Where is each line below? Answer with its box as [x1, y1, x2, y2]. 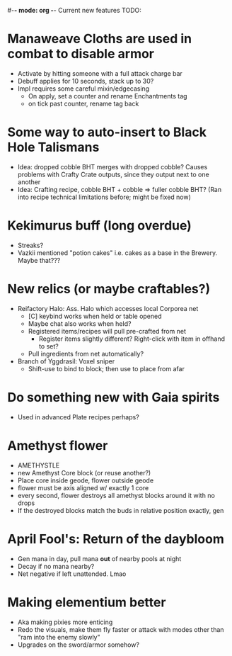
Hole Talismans [7, 140, 100, 155]
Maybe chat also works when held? [28, 319, 132, 328]
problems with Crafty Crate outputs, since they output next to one [17, 170, 210, 179]
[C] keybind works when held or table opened [28, 312, 162, 320]
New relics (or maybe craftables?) [7, 281, 211, 297]
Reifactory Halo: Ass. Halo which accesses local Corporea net [17, 304, 199, 312]
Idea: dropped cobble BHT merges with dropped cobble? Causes [17, 162, 208, 171]
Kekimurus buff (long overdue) [7, 217, 192, 234]
